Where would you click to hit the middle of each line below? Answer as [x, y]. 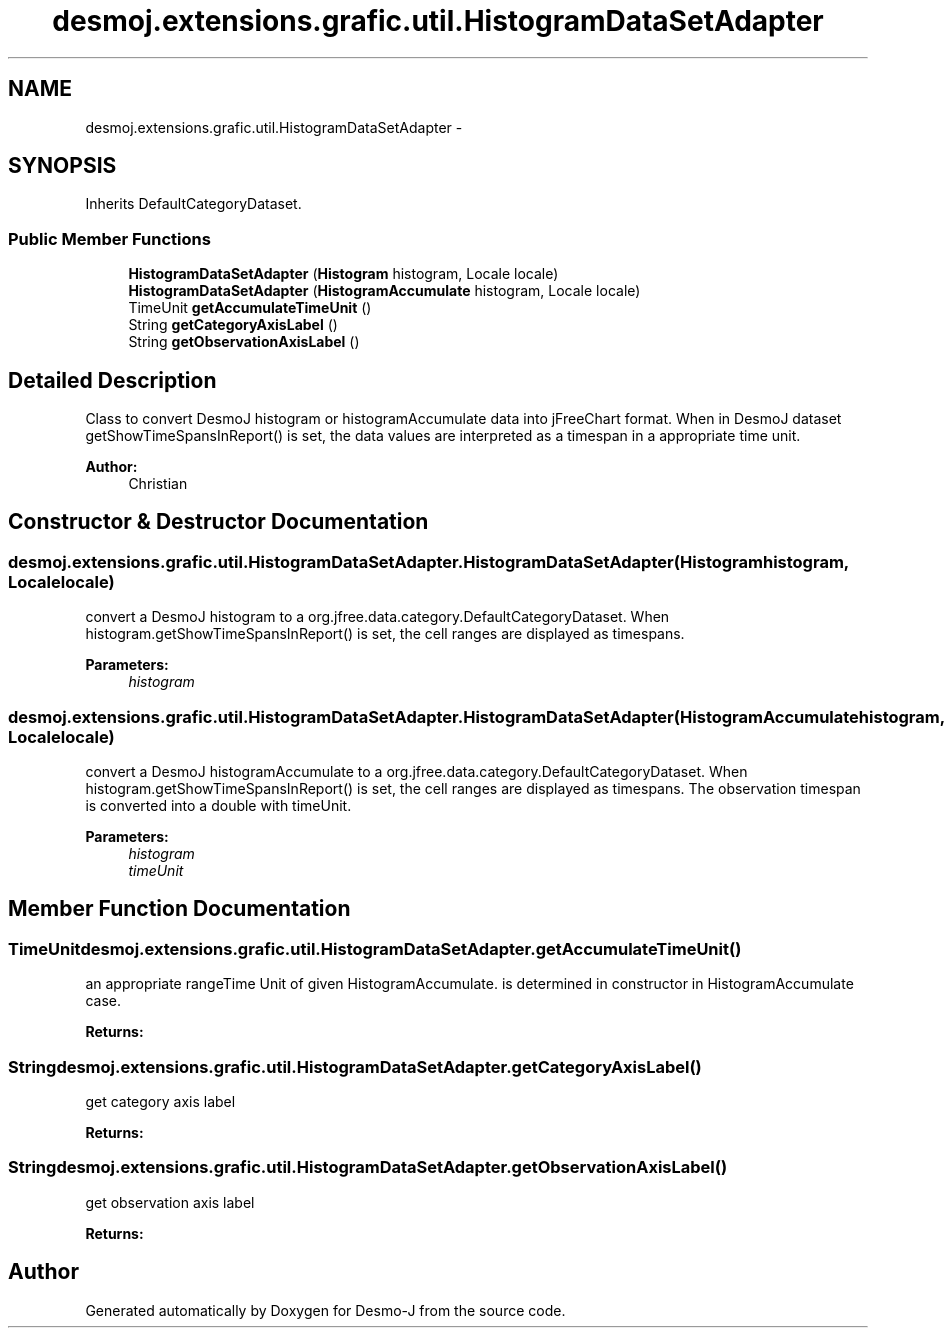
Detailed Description [112, 380]
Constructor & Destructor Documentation [218, 522]
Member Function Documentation [179, 909]
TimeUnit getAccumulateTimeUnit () [250, 308]
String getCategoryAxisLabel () [233, 325]
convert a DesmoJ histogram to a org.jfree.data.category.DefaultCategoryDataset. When [377, 617]
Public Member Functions [109, 238]
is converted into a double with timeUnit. [218, 805]
